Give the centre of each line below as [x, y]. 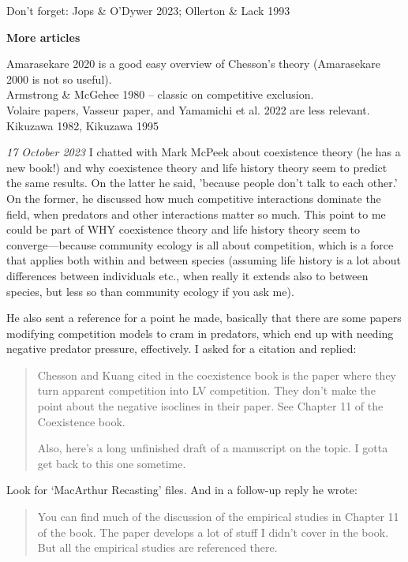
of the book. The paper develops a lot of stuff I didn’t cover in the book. [213, 532]
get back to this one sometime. [112, 463]
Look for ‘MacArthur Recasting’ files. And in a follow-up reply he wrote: [182, 490]
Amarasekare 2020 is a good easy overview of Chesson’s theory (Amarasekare [193, 64]
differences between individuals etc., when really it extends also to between [187, 275]
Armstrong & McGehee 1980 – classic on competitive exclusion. [160, 94]
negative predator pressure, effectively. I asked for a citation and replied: [182, 348]
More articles [43, 37]
